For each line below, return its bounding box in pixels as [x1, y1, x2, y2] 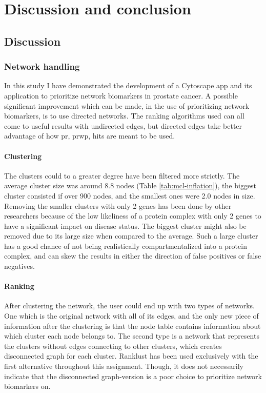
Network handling [4, 60, 80, 73]
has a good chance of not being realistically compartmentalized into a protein [4, 240, 247, 251]
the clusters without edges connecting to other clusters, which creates [4, 340, 222, 351]
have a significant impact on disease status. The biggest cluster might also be [4, 220, 247, 231]
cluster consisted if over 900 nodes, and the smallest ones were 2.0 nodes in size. [4, 190, 255, 201]
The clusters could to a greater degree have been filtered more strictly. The [4, 170, 240, 181]
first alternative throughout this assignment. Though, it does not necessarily [4, 361, 243, 371]
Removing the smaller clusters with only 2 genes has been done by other [4, 200, 232, 211]
